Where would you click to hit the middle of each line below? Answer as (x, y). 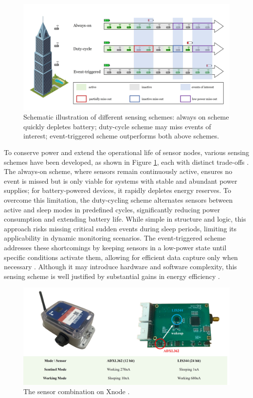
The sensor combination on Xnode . (77, 391)
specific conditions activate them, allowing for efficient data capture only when (121, 257)
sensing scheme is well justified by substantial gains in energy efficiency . (112, 276)
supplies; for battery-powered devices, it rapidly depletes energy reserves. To (117, 190)
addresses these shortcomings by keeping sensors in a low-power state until (115, 247)
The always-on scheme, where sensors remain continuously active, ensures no (118, 171)
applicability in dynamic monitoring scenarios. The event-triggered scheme (115, 238)
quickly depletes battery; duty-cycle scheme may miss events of (117, 126)
